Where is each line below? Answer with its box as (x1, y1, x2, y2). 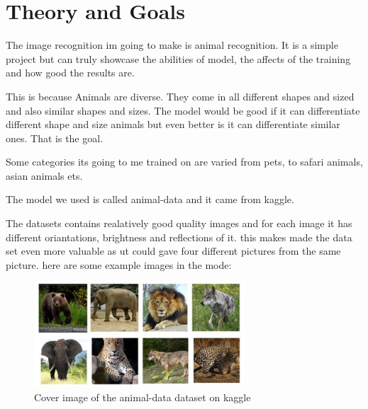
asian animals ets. (6, 168, 83, 183)
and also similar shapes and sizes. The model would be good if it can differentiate (6, 103, 360, 117)
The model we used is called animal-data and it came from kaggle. (6, 192, 294, 207)
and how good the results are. (6, 65, 135, 80)
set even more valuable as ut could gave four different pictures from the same (6, 243, 341, 258)
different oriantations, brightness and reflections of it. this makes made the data (6, 229, 352, 244)
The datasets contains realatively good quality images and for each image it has (6, 216, 352, 231)
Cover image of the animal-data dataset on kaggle (34, 389, 251, 404)
